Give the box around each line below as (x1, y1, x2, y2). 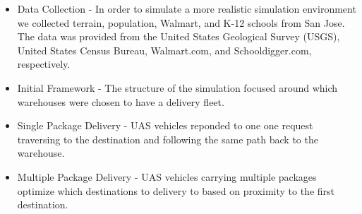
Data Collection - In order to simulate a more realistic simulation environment (17, 1, 356, 16)
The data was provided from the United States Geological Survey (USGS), (17, 29, 340, 44)
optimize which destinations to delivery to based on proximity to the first (17, 183, 334, 198)
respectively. (17, 57, 71, 71)
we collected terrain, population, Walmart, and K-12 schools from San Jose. (17, 15, 345, 30)
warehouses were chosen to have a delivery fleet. (17, 94, 224, 109)
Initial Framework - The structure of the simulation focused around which (17, 80, 338, 95)
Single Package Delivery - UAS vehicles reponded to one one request (17, 118, 313, 133)
